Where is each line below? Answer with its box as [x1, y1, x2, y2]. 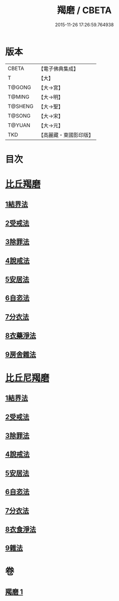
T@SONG [8, 112, 31, 119]
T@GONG [8, 84, 31, 91]
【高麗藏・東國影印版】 [38, 131, 94, 138]
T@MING [8, 93, 30, 100]
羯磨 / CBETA [57, 5, 112, 16]
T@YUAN [8, 122, 31, 129]
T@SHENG [8, 103, 34, 110]
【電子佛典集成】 [38, 65, 79, 72]
